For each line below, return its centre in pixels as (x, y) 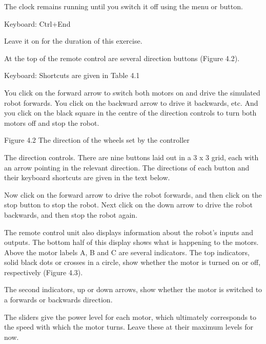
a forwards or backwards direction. (58, 300)
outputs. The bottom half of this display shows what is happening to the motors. (131, 242)
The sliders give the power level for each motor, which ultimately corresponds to (130, 317)
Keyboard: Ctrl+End (37, 23)
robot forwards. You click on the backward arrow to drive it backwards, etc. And (131, 102)
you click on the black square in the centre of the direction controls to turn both (130, 113)
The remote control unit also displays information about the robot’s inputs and (129, 232)
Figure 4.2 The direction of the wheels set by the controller (97, 140)
